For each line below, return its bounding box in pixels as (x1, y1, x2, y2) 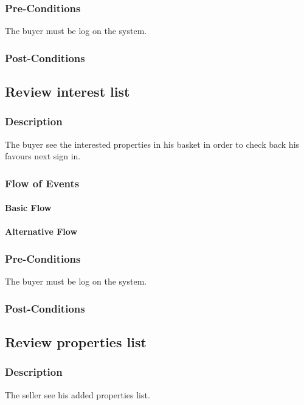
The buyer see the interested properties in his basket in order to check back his (5, 137, 300, 150)
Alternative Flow (5, 225, 78, 238)
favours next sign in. (5, 150, 81, 162)
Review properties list (5, 333, 147, 351)
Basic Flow (5, 201, 52, 214)
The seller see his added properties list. (5, 388, 150, 401)
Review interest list (5, 82, 130, 101)
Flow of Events (5, 175, 80, 190)
